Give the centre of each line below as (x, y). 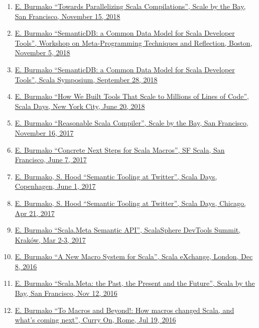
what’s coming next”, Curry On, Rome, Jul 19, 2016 (95, 320)
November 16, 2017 (44, 132)
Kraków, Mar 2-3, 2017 (50, 239)
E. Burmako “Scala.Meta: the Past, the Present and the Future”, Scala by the (135, 283)
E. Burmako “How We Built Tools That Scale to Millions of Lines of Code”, (132, 96)
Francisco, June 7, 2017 (51, 159)
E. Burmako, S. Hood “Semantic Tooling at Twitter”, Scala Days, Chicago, (130, 203)
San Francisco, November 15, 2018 (68, 16)
